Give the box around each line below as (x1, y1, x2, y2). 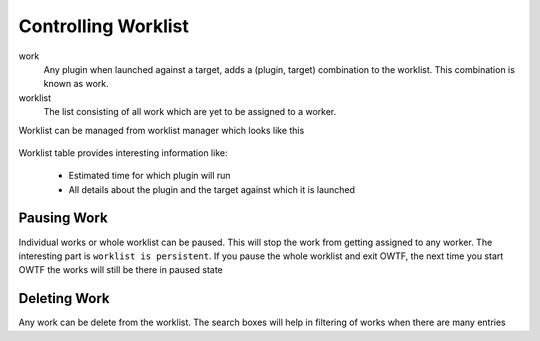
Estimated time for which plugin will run (68, 170, 231, 182)
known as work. (43, 78, 109, 90)
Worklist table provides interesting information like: (18, 146, 228, 159)
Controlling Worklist (18, 15, 190, 37)
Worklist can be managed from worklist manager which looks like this (18, 124, 305, 136)
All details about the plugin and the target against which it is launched (68, 183, 355, 195)
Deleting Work (18, 290, 110, 307)
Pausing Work (18, 210, 109, 227)
